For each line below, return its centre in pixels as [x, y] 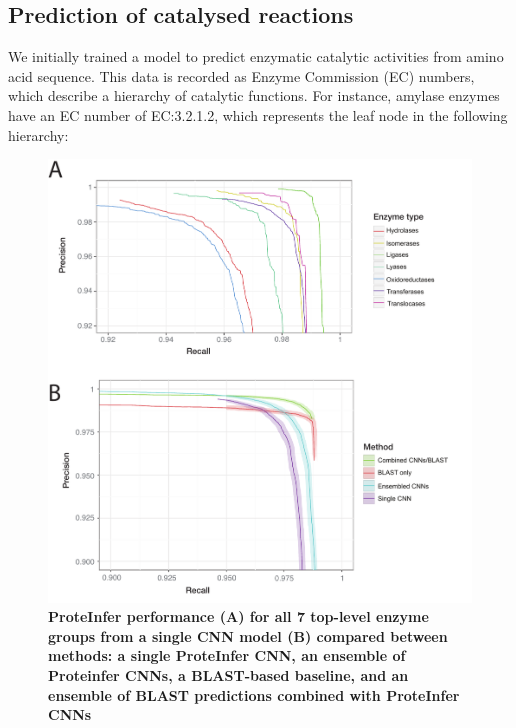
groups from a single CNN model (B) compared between [248, 635]
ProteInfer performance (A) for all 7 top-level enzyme [238, 616]
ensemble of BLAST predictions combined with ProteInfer [254, 694]
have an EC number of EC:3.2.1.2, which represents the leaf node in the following [258, 114]
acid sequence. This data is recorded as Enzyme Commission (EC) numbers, [241, 75]
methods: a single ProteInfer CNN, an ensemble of [227, 655]
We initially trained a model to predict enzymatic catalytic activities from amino [256, 56]
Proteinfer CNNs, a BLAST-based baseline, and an [228, 675]
